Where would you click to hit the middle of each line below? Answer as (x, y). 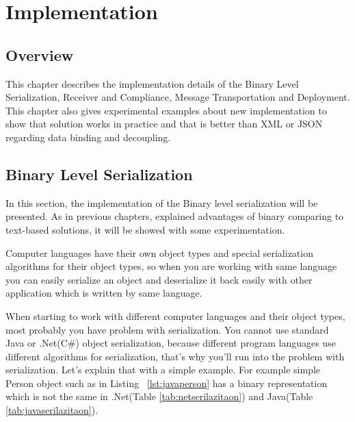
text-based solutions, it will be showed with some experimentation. (145, 229)
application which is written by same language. (104, 293)
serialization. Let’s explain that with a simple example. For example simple (163, 370)
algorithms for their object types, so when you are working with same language (171, 266)
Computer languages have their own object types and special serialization (159, 252)
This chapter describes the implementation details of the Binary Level (152, 83)
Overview (40, 54)
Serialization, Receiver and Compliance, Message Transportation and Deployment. (178, 97)
